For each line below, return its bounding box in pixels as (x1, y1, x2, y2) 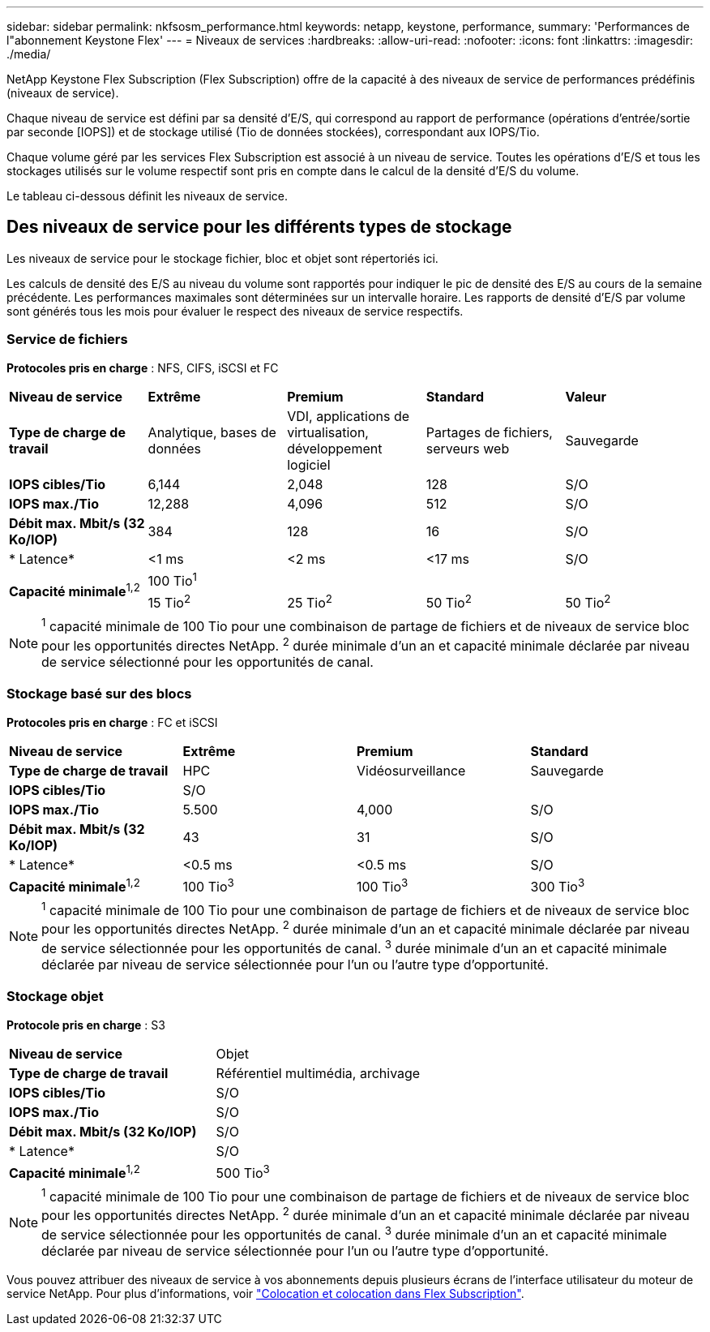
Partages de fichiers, (426, 423, 553, 440)
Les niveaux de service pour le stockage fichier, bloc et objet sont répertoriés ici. (6, 251, 438, 265)
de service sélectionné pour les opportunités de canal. (41, 653, 374, 670)
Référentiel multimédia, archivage (216, 1064, 421, 1081)
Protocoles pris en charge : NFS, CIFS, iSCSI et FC (6, 360, 279, 375)
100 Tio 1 (148, 569, 198, 589)
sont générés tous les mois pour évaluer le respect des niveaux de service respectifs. (6, 303, 464, 318)
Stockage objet (6, 988, 104, 1005)
